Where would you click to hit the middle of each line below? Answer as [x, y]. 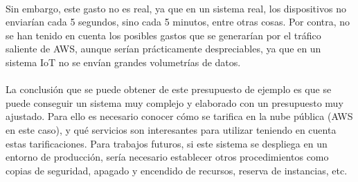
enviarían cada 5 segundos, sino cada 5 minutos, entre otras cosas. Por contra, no [178, 22]
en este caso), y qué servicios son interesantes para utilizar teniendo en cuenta [171, 129]
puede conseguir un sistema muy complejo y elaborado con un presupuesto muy [174, 102]
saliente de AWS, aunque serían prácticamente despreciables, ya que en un [163, 49]
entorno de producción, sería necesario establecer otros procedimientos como [167, 157]
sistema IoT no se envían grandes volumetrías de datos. [123, 62]
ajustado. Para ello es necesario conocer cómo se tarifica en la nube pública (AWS [179, 116]
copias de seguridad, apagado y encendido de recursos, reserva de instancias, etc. [177, 170]
